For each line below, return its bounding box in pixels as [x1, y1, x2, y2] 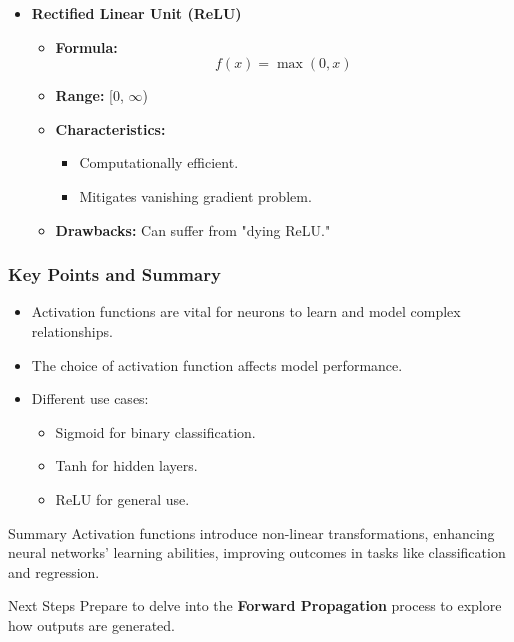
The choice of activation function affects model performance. [31, 354, 403, 375]
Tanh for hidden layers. [55, 455, 198, 476]
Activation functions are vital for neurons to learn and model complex [31, 301, 461, 322]
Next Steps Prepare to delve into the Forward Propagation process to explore [8, 595, 502, 616]
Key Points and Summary [8, 262, 221, 287]
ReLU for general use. [55, 488, 190, 509]
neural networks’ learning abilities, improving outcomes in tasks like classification [8, 542, 506, 563]
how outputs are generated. [8, 614, 175, 635]
